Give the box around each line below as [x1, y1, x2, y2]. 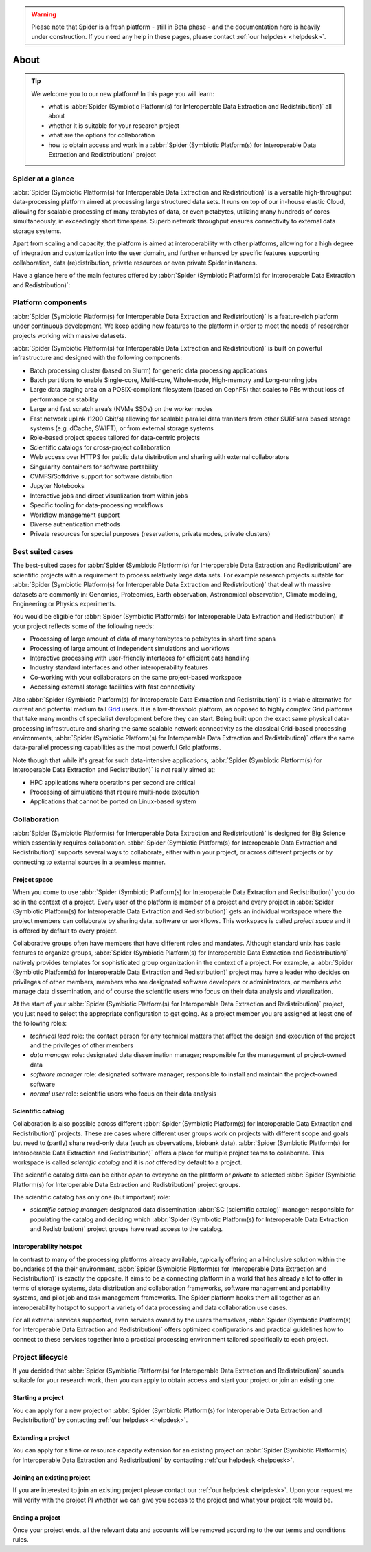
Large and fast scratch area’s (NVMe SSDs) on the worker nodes [30, 405, 213, 413]
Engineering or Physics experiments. [12, 600, 117, 608]
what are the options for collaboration [48, 131, 155, 140]
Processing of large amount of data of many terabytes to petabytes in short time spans [30, 634, 276, 643]
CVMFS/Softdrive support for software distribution [30, 472, 173, 480]
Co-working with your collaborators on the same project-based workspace [30, 673, 242, 681]
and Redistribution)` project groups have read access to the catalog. [30, 1225, 223, 1233]
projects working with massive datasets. [12, 331, 127, 340]
